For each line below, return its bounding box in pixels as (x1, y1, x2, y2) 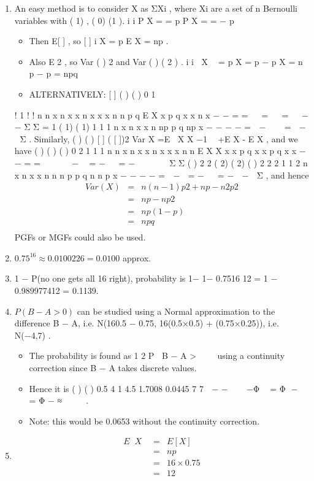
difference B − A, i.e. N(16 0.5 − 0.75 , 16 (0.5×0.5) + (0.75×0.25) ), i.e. (14, 317, 279, 329)
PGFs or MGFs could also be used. (14, 231, 146, 244)
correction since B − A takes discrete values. (29, 361, 197, 374)
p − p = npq (29, 67, 78, 80)
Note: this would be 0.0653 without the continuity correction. (29, 414, 260, 427)
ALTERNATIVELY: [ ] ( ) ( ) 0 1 (29, 87, 156, 100)
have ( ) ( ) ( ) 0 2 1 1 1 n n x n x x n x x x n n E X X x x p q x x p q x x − (14, 144, 306, 157)
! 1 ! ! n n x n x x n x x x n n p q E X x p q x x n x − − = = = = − (14, 108, 308, 121)
